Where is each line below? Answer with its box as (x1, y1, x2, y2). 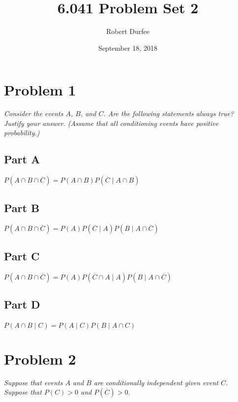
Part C (4, 248, 40, 263)
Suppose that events (4, 377, 63, 387)
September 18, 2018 (98, 42, 157, 53)
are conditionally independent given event (93, 377, 219, 387)
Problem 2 (4, 348, 76, 369)
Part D (4, 297, 40, 312)
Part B (4, 200, 40, 215)
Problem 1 (4, 80, 76, 100)
